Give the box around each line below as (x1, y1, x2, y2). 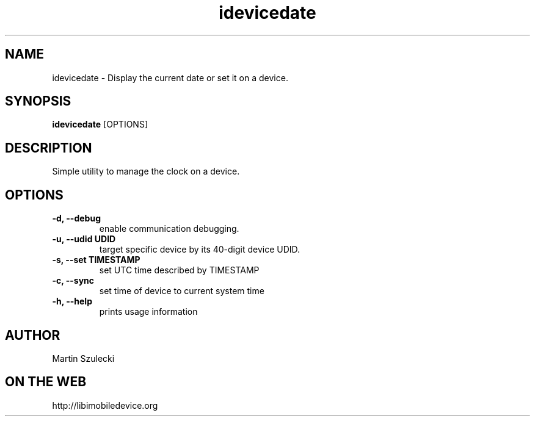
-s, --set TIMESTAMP (52, 254, 140, 265)
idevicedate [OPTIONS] (52, 119, 148, 130)
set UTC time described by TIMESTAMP (99, 265, 260, 276)
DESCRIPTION (5, 140, 92, 156)
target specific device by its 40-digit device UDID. (99, 244, 300, 255)
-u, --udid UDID (52, 234, 116, 245)
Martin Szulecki (52, 353, 115, 364)
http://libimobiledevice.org (52, 400, 158, 411)
